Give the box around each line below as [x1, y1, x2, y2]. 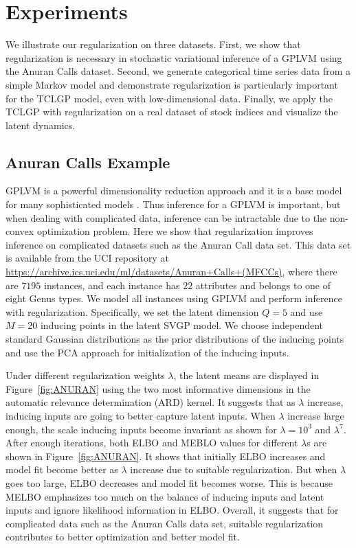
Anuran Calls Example [5, 151, 170, 172]
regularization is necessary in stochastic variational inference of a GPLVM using [5, 50, 342, 65]
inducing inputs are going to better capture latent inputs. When [5, 408, 276, 422]
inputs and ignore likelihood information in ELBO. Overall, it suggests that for [5, 503, 339, 517]
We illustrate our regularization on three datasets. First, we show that [5, 37, 301, 52]
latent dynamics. [5, 117, 76, 132]
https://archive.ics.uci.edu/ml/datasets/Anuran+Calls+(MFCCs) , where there [5, 264, 337, 279]
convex [5, 224, 34, 238]
